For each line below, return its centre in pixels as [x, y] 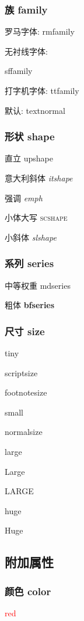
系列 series [29, 263]
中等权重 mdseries [38, 285]
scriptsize [21, 372]
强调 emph [24, 198]
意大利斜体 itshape [39, 178]
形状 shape [30, 136]
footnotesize [26, 392]
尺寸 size [25, 331]
